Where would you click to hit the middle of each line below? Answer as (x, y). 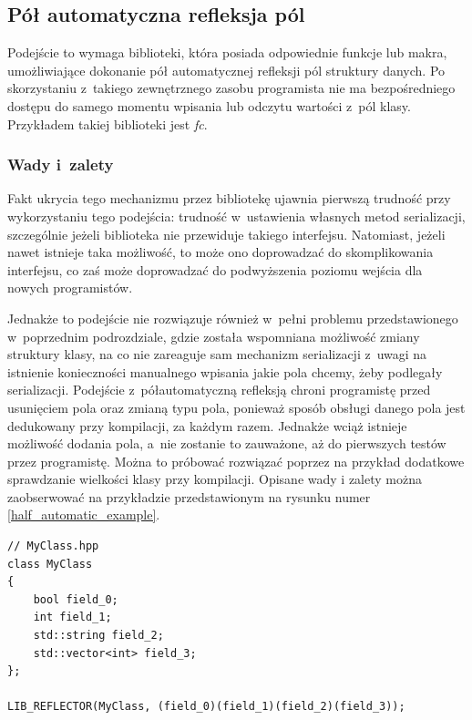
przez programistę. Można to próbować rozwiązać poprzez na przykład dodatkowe (236, 461)
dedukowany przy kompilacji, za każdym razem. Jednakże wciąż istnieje (207, 425)
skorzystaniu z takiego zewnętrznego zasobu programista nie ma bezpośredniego (231, 88)
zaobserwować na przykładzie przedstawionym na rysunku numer (189, 496)
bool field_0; (76, 599)
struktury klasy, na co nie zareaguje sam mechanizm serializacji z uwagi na (217, 354)
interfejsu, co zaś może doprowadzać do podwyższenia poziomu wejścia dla (215, 269)
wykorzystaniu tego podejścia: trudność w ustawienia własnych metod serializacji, (236, 216)
